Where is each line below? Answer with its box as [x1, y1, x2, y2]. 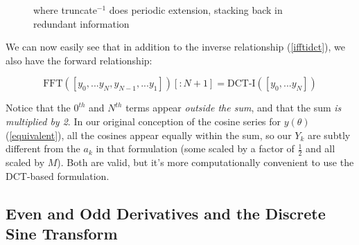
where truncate [33, 3, 97, 17]
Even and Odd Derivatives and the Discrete [6, 202, 326, 224]
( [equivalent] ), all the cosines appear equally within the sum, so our [6, 127, 292, 142]
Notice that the [6, 100, 71, 115]
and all [306, 141, 335, 156]
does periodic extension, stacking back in [109, 3, 283, 17]
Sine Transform [6, 222, 118, 244]
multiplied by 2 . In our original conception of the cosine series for [6, 114, 281, 128]
